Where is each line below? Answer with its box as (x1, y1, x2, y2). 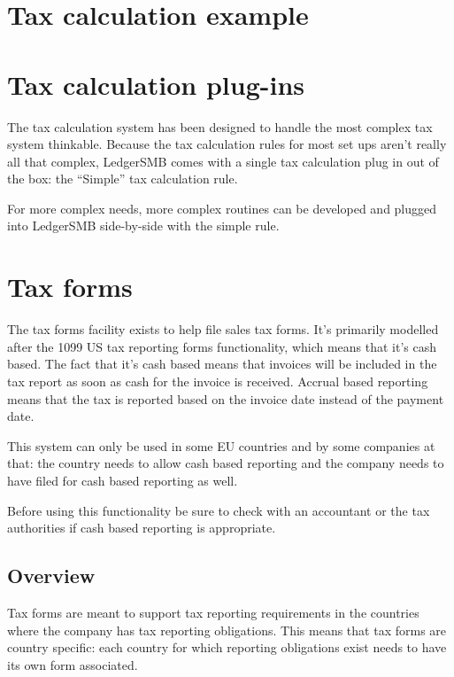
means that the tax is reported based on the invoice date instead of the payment (7, 389, 444, 408)
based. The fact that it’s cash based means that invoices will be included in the (7, 354, 437, 373)
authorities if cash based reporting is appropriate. (7, 518, 276, 537)
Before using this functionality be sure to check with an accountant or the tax (7, 501, 430, 519)
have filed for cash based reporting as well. (7, 471, 238, 489)
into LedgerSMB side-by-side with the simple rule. (7, 216, 280, 235)
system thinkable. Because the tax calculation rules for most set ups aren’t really (7, 135, 447, 153)
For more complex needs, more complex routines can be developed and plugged (7, 198, 437, 217)
